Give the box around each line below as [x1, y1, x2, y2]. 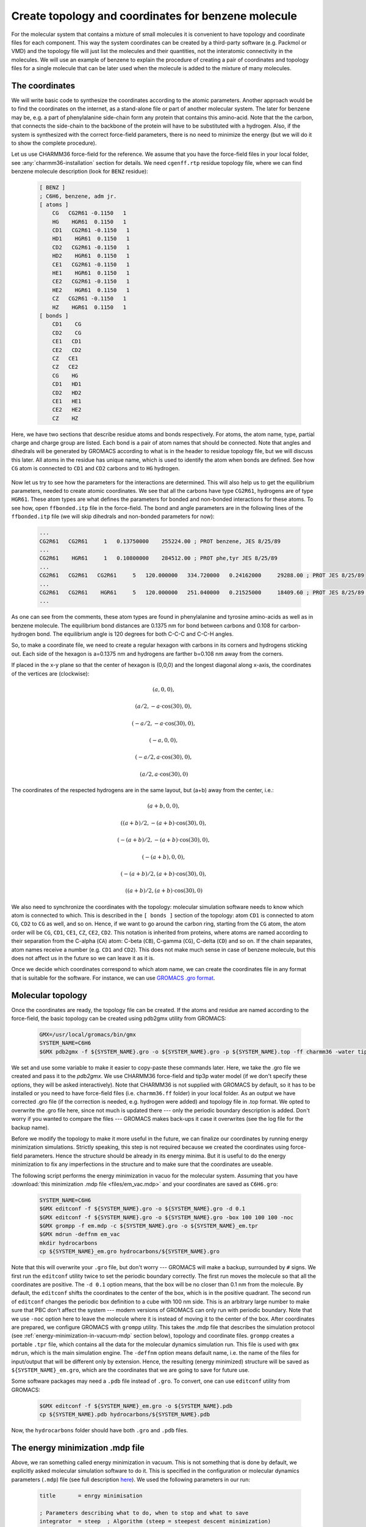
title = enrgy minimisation [39, 1492, 143, 1499]
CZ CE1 [52, 355, 79, 362]
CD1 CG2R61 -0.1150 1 [52, 227, 130, 234]
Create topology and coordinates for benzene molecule [11, 9, 297, 23]
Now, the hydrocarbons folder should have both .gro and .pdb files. [11, 1427, 188, 1434]
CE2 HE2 [52, 406, 82, 414]
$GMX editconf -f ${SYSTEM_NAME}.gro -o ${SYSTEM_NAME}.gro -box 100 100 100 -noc [39, 1214, 294, 1221]
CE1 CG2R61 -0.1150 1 [52, 261, 130, 268]
